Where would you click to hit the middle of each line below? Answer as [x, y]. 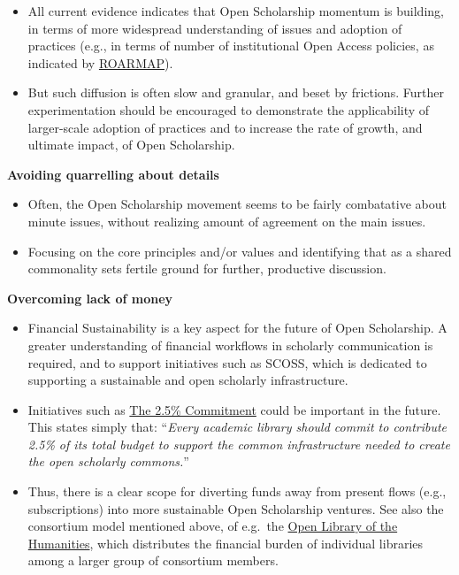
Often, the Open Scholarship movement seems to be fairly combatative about [237, 204]
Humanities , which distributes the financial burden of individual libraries [226, 543]
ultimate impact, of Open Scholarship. [131, 145]
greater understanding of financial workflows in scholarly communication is [230, 345]
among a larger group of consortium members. [153, 560]
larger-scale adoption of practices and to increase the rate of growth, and [225, 127]
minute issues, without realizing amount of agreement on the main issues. [227, 221]
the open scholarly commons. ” [108, 461]
